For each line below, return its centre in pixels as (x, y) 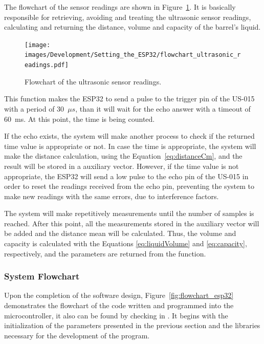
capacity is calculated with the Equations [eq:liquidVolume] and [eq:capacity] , (126, 243)
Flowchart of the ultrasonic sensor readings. (93, 81)
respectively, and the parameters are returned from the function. (105, 253)
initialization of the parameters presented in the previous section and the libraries (132, 325)
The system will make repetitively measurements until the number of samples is (129, 213)
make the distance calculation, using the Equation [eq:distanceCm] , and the (123, 156)
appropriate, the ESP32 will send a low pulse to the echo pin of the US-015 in (126, 176)
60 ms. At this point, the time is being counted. (80, 119)
